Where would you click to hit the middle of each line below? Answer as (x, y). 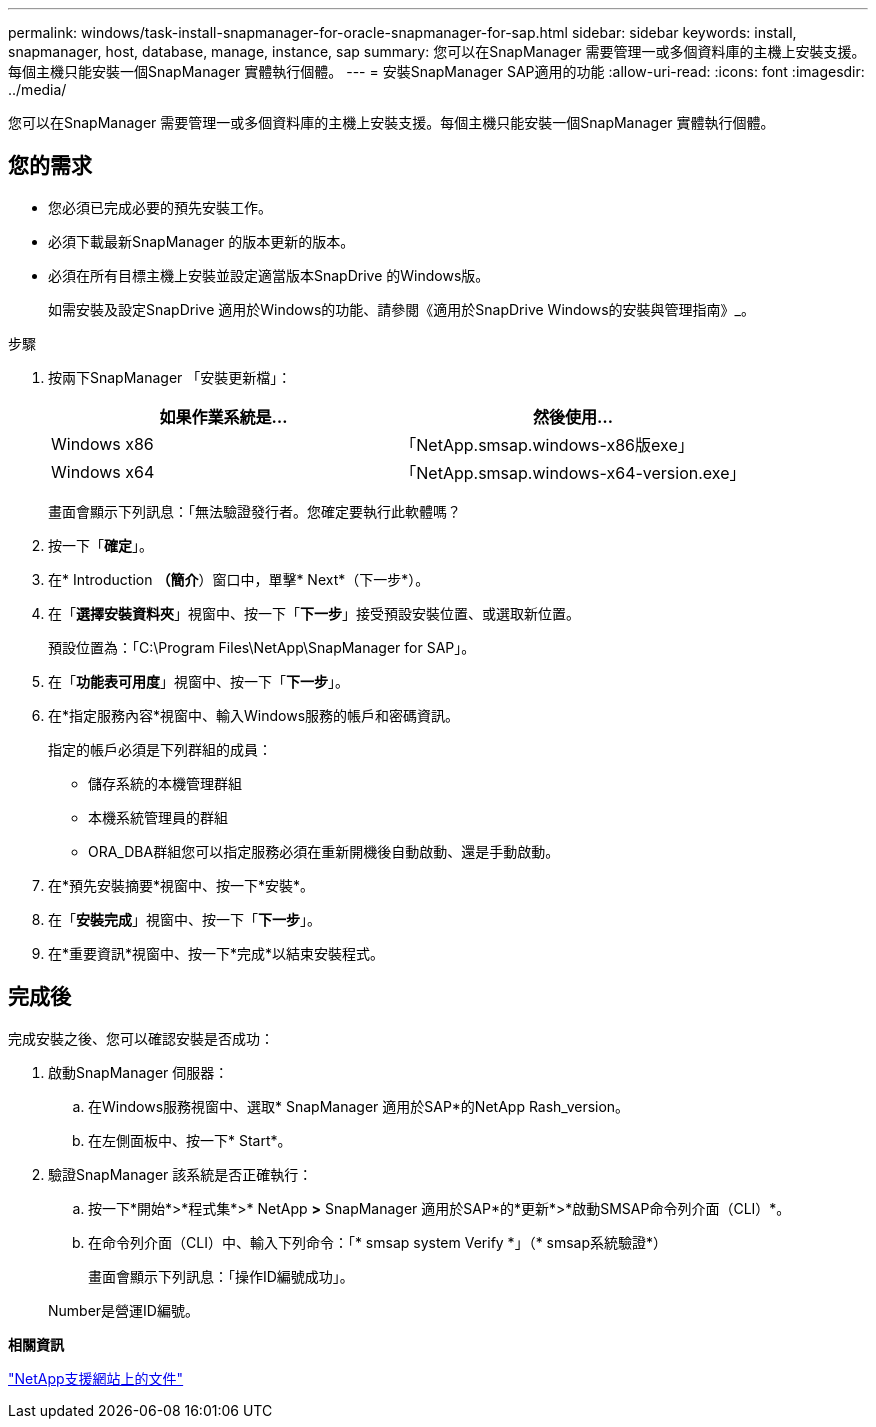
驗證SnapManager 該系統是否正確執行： (180, 1174)
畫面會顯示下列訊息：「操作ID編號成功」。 (221, 1276)
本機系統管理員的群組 (158, 817)
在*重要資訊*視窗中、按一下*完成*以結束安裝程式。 (216, 953)
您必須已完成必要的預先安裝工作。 (160, 207)
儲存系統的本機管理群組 (165, 783)
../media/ (37, 89)
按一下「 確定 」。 (100, 545)
